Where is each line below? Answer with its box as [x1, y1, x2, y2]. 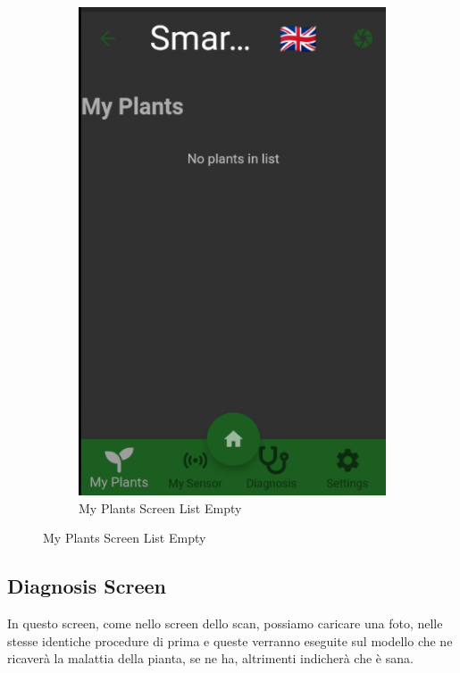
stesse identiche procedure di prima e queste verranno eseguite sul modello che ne [7, 631, 453, 650]
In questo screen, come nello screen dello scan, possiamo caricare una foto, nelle [7, 614, 443, 633]
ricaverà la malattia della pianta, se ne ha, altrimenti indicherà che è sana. [7, 649, 414, 668]
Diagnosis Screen [7, 572, 166, 600]
